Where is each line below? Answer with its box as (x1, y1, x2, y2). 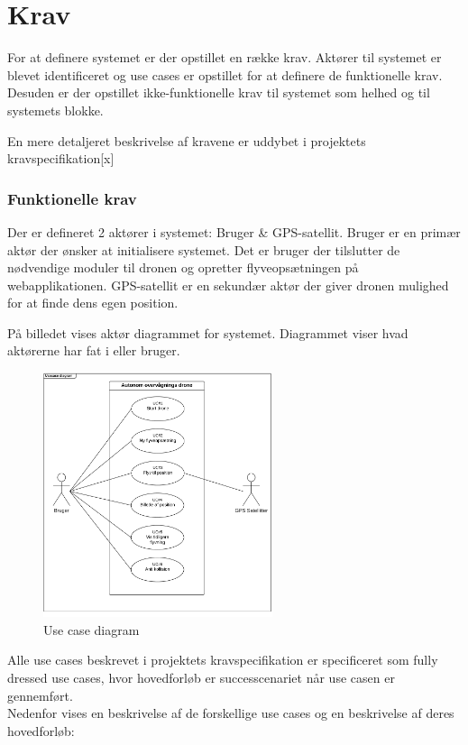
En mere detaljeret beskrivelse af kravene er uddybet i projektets (7, 131, 366, 150)
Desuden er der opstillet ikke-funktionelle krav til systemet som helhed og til (7, 83, 430, 102)
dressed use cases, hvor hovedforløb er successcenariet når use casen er (7, 667, 395, 686)
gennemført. (7, 685, 73, 704)
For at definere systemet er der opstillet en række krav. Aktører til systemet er (7, 48, 442, 67)
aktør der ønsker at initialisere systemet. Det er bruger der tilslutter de (7, 240, 400, 259)
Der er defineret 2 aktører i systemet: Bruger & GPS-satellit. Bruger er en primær (7, 222, 461, 241)
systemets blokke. (7, 100, 104, 119)
